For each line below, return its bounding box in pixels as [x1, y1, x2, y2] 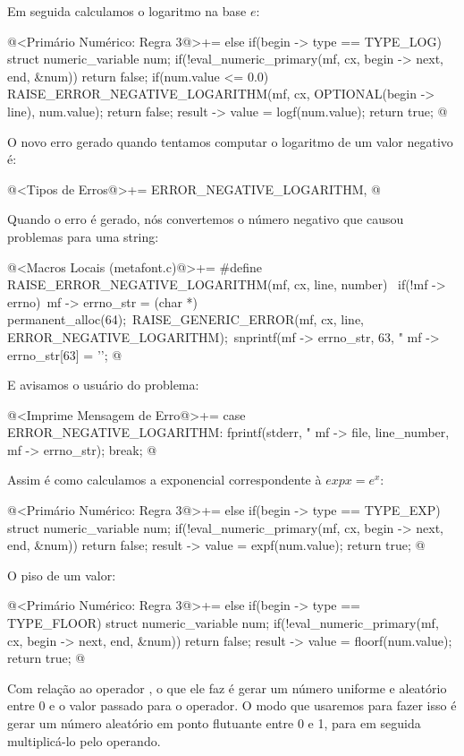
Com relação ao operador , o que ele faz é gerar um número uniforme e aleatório [7, 678, 447, 697]
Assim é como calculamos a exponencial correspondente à [7, 470, 322, 489]
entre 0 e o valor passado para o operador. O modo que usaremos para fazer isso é [7, 696, 457, 715]
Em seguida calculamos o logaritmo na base [7, 2, 247, 20]
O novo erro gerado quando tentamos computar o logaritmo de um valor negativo [7, 132, 453, 150]
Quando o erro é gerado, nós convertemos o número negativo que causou [7, 210, 404, 228]
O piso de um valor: [7, 565, 116, 584]
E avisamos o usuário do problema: [7, 375, 199, 394]
